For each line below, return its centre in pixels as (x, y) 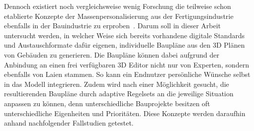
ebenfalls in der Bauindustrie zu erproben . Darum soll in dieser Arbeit (112, 26)
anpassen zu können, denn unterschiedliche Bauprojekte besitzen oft (107, 103)
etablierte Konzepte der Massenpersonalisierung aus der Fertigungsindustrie (119, 16)
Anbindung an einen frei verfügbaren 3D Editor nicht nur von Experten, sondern (127, 64)
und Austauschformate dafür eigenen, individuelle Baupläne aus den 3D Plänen (125, 45)
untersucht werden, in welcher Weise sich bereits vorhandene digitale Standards (124, 35)
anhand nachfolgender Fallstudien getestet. (69, 123)
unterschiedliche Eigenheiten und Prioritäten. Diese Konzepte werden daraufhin (125, 113)
